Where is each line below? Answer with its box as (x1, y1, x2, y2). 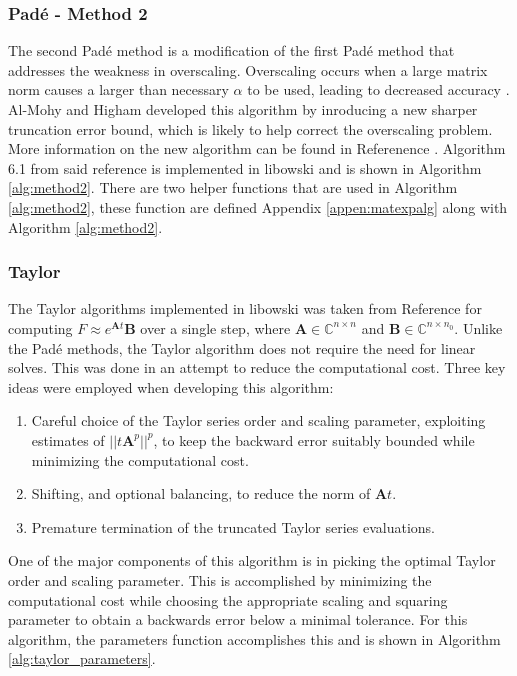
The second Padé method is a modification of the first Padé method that (8, 40, 455, 61)
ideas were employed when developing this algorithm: (8, 376, 334, 397)
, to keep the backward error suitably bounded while (153, 429, 475, 450)
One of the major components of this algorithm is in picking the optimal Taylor (8, 550, 496, 571)
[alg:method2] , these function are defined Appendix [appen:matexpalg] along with (8, 196, 508, 217)
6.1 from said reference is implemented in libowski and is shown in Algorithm (8, 157, 482, 178)
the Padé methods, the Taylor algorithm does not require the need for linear (8, 337, 476, 358)
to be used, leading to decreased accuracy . (247, 79, 510, 100)
